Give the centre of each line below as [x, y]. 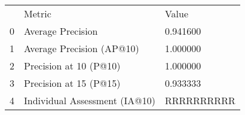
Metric [38, 13]
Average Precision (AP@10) [82, 48]
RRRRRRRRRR [200, 100]
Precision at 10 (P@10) [72, 66]
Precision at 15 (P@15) [72, 83]
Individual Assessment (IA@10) [90, 100]
